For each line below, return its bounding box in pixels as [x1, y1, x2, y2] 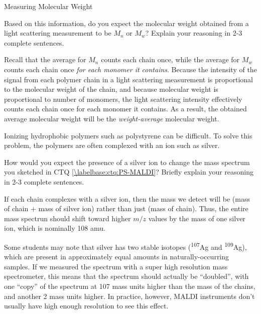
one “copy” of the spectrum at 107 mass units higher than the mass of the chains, [4, 280, 255, 291]
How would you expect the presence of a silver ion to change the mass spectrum [4, 156, 250, 167]
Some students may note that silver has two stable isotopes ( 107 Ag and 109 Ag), [4, 240, 247, 252]
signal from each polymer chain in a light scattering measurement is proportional [4, 74, 253, 84]
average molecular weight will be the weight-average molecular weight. [4, 113, 219, 123]
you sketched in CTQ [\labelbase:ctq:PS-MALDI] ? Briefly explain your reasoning [4, 167, 254, 177]
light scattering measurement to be [4, 28, 111, 38]
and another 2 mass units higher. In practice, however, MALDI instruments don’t [4, 290, 255, 301]
